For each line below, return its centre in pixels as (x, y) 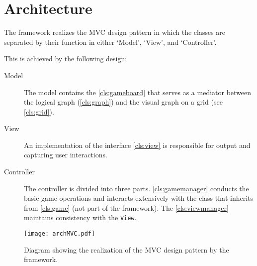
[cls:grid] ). (39, 111)
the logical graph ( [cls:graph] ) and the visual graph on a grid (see (123, 102)
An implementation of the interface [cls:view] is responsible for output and (137, 145)
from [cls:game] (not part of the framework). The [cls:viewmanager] (126, 207)
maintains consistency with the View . (80, 217)
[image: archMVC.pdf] (60, 234)
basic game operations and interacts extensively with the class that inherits (139, 198)
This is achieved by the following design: (66, 59)
